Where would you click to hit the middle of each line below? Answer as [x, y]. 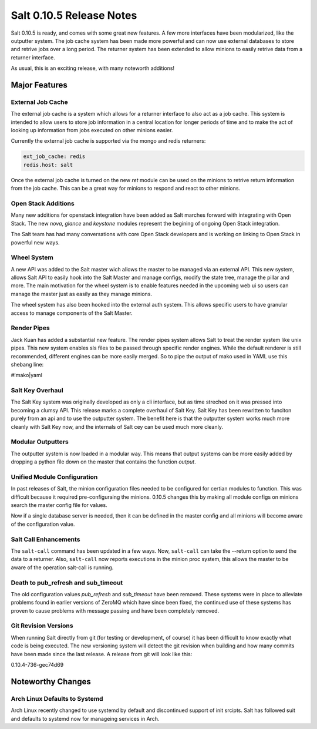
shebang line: [27, 364]
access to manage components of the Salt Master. [72, 313]
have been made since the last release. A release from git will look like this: [102, 654]
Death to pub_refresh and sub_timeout [67, 583]
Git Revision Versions [42, 626]
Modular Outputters [40, 442]
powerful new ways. [35, 242]
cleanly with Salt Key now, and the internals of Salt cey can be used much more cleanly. [117, 426]
